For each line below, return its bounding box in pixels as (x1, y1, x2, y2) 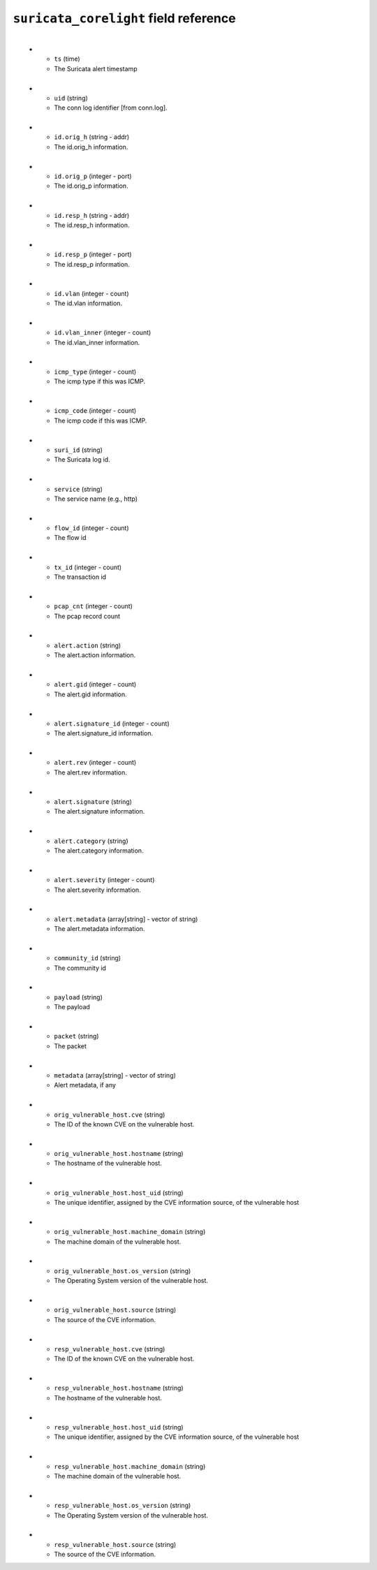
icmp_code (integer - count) (54, 406, 137, 415)
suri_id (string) (54, 446, 103, 454)
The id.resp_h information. (54, 221, 130, 229)
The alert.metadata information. (54, 925, 145, 933)
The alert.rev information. (54, 768, 127, 777)
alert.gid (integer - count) (54, 680, 137, 689)
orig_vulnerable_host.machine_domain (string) (54, 1228, 206, 1236)
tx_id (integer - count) (54, 563, 122, 571)
